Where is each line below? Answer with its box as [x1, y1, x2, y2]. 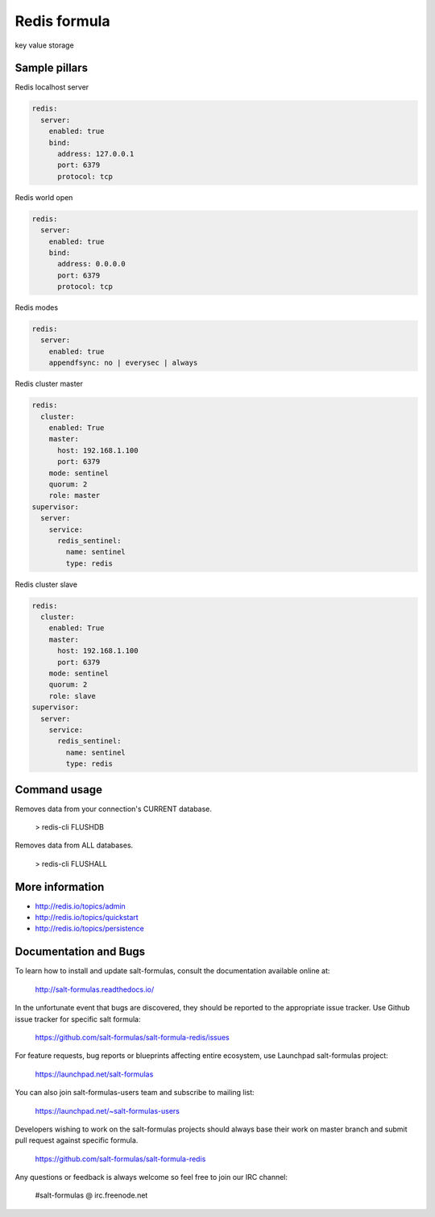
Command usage [14, 783, 103, 797]
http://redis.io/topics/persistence [35, 924, 144, 934]
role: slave [48, 691, 97, 701]
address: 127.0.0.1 [57, 149, 135, 158]
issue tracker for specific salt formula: [14, 1014, 141, 1024]
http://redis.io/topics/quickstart [35, 913, 139, 922]
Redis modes [14, 303, 59, 312]
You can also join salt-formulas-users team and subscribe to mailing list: [14, 1088, 255, 1098]
